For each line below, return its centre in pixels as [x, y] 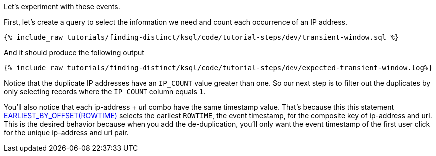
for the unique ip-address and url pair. [66, 132]
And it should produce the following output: [75, 53]
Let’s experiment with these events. [62, 7]
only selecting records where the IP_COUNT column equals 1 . [105, 91]
